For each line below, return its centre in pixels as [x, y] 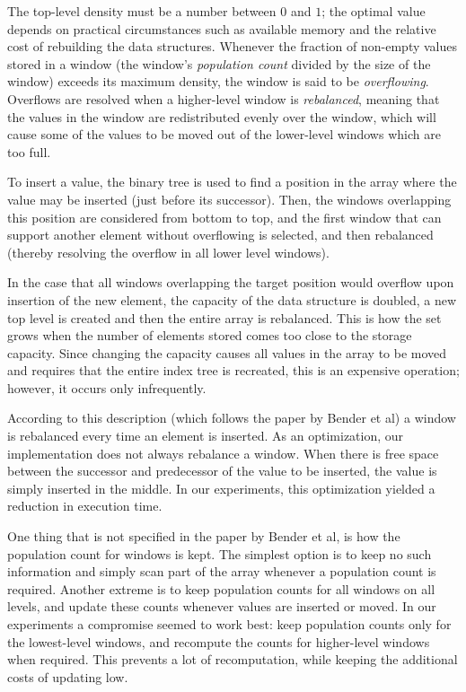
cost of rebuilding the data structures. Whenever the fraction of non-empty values [233, 46]
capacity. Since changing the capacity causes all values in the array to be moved [227, 352]
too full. [29, 151]
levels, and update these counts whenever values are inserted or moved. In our [222, 606]
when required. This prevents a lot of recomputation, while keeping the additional [233, 659]
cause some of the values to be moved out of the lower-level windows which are [224, 134]
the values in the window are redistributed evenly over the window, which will [222, 116]
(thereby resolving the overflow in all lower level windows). [168, 252]
